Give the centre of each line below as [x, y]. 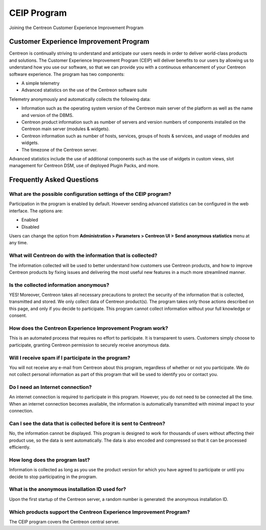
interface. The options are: [36, 211]
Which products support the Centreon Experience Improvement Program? [100, 512]
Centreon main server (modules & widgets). [66, 129]
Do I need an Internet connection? [50, 387]
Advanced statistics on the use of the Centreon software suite [84, 90]
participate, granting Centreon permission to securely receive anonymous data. [90, 345]
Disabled [30, 227]
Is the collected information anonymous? [59, 285]
